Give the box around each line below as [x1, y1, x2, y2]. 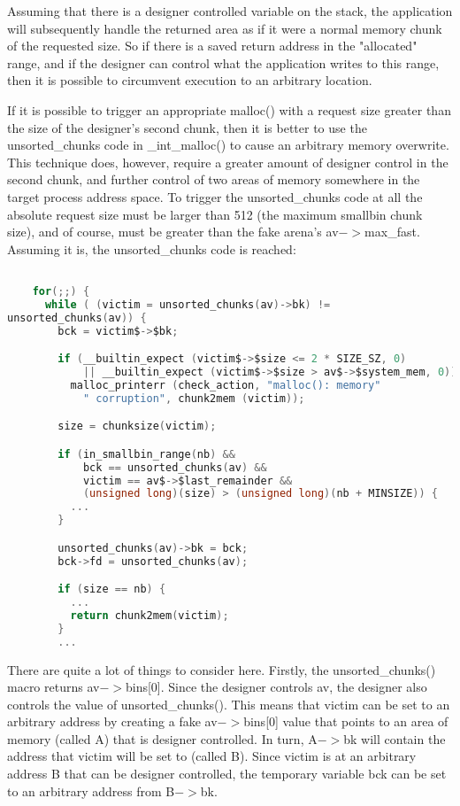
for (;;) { [32, 284, 90, 298]
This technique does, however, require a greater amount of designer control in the [7, 152, 448, 171]
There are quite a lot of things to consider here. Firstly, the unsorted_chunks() [7, 660, 436, 678]
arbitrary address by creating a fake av [7, 712, 218, 731]
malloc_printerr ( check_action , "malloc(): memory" [70, 378, 381, 391]
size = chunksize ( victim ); [57, 420, 217, 433]
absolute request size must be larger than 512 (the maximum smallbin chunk [7, 205, 423, 223]
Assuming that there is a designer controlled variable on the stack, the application [7, 2, 453, 19]
